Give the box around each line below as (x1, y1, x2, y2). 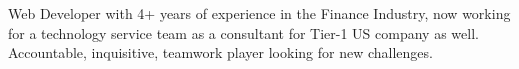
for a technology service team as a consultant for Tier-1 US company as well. (8, 22, 479, 43)
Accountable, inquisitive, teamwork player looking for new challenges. (8, 42, 433, 63)
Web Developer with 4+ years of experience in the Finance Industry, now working (8, 3, 511, 23)
